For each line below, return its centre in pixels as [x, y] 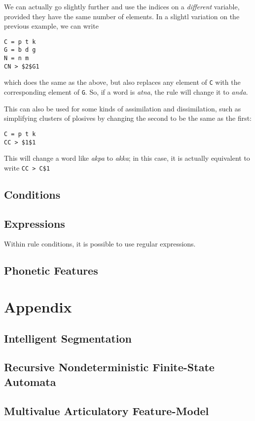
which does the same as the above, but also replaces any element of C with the [122, 82]
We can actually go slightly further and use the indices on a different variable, [122, 6]
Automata [30, 381]
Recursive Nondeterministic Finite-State [109, 367]
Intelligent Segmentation [68, 338]
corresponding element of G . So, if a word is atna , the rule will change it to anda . [126, 92]
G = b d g [20, 50]
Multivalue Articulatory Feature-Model [107, 410]
